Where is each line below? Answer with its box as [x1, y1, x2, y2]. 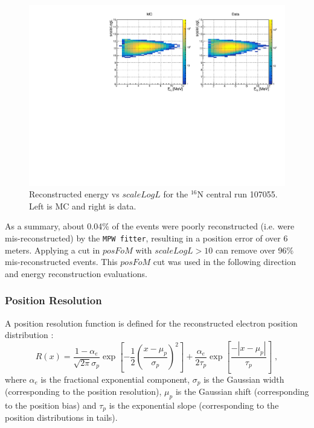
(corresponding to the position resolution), [5, 385, 162, 398]
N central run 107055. [197, 188, 278, 200]
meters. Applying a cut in [5, 243, 100, 256]
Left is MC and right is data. [29, 199, 136, 212]
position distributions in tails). [5, 411, 118, 424]
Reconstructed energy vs [29, 188, 120, 200]
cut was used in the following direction [153, 255, 296, 268]
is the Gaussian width [203, 372, 284, 385]
